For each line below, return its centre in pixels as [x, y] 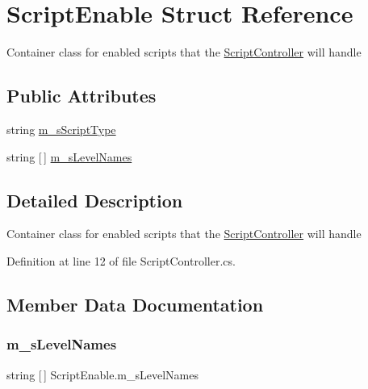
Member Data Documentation [135, 304]
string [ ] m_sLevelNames [69, 156]
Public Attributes [82, 96]
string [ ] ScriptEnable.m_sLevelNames [102, 374]
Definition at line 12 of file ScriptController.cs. [121, 260]
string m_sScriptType [61, 129]
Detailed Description [95, 200]
